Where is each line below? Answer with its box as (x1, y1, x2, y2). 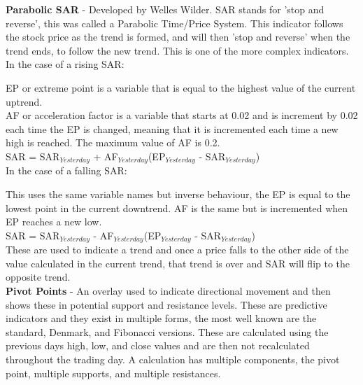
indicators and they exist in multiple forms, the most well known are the (6, 311, 317, 325)
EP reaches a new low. (6, 214, 102, 229)
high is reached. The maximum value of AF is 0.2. (6, 135, 220, 150)
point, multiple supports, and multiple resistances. (6, 365, 221, 380)
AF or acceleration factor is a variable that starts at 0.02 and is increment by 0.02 (6, 108, 358, 122)
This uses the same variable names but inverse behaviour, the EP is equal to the (6, 186, 350, 201)
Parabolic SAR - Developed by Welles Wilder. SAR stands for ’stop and (6, 2, 325, 16)
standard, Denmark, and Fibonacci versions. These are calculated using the (6, 324, 329, 339)
